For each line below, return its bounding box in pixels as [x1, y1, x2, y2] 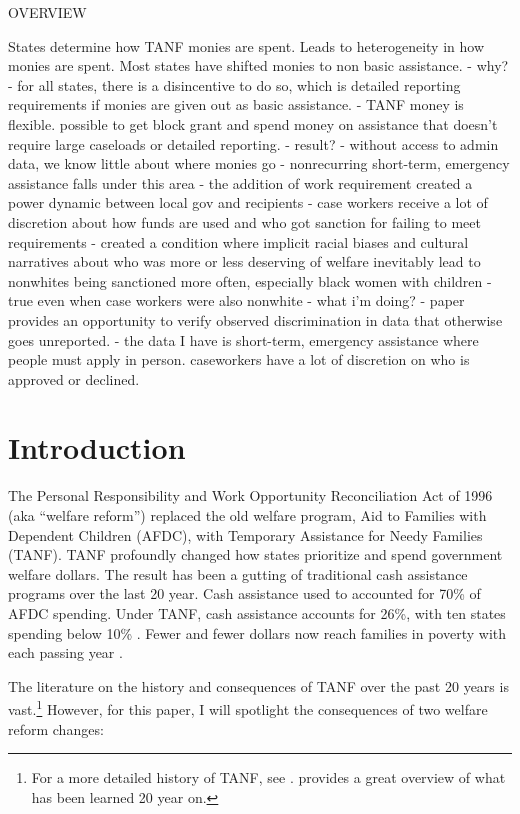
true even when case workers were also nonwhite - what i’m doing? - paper [8, 290, 465, 311]
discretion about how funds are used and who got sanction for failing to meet [8, 211, 481, 232]
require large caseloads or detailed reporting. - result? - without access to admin [8, 133, 499, 154]
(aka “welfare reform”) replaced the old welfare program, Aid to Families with [8, 505, 487, 525]
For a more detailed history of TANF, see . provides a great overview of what [31, 767, 506, 788]
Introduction [8, 427, 186, 468]
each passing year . [8, 642, 123, 663]
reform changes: [8, 718, 104, 739]
